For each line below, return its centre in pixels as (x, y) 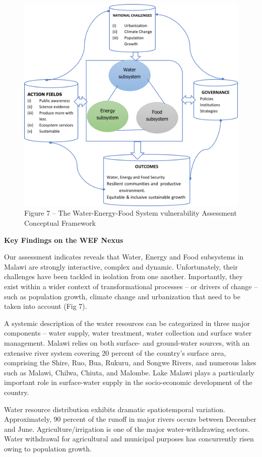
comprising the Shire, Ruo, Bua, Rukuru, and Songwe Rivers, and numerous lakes (130, 363)
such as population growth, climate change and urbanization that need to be (122, 296)
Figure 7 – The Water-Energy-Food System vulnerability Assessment (130, 213)
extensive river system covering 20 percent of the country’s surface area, (115, 352)
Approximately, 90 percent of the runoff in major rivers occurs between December (130, 419)
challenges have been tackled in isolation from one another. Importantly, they (123, 276)
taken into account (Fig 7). (46, 306)
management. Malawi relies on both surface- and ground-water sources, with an (127, 342)
